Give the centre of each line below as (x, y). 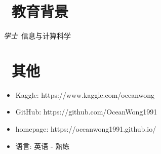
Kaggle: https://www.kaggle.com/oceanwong (85, 94)
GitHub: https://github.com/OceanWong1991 (86, 112)
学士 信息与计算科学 (37, 36)
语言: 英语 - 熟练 (43, 146)
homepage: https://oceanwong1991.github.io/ (86, 129)
